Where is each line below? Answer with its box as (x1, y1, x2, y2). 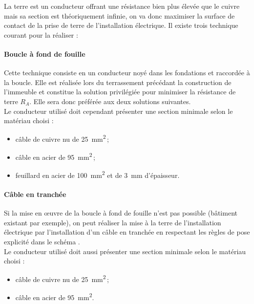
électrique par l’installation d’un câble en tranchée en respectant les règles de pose (4, 227, 250, 237)
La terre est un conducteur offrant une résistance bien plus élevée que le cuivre (4, 1, 240, 11)
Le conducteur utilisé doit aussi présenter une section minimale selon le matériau (4, 246, 246, 256)
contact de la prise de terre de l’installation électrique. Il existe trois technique (4, 20, 238, 30)
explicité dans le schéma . (4, 237, 80, 247)
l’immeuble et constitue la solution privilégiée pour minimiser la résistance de (4, 87, 236, 97)
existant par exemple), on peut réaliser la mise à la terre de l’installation (4, 217, 221, 227)
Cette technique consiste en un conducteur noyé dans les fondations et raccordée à (4, 67, 250, 78)
